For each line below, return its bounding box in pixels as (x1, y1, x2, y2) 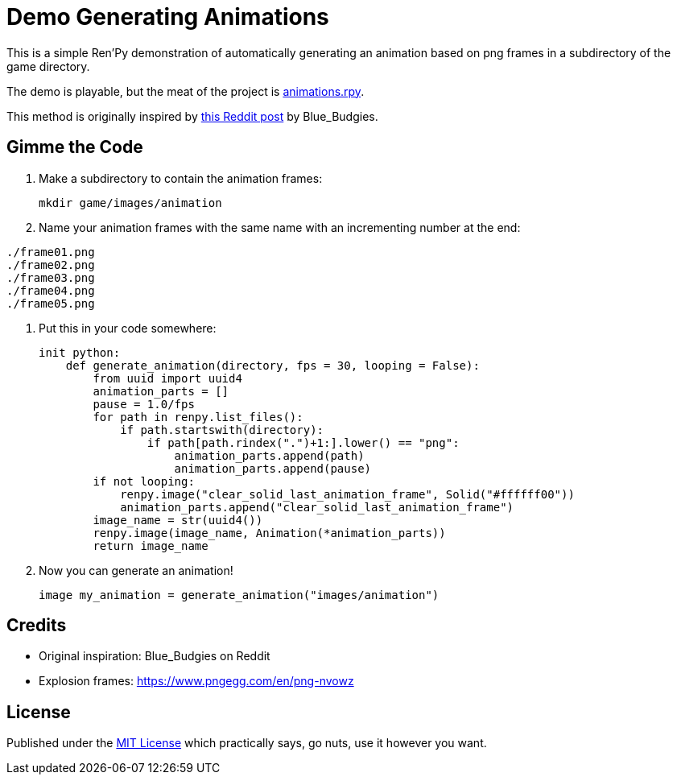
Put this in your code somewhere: (39, 320, 217, 335)
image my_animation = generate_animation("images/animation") (39, 588, 440, 601)
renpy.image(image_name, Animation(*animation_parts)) (93, 526, 446, 539)
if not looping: (93, 474, 195, 488)
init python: (39, 345, 121, 359)
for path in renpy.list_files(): (93, 410, 303, 424)
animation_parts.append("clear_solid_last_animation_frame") (120, 500, 514, 514)
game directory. (6, 59, 90, 73)
